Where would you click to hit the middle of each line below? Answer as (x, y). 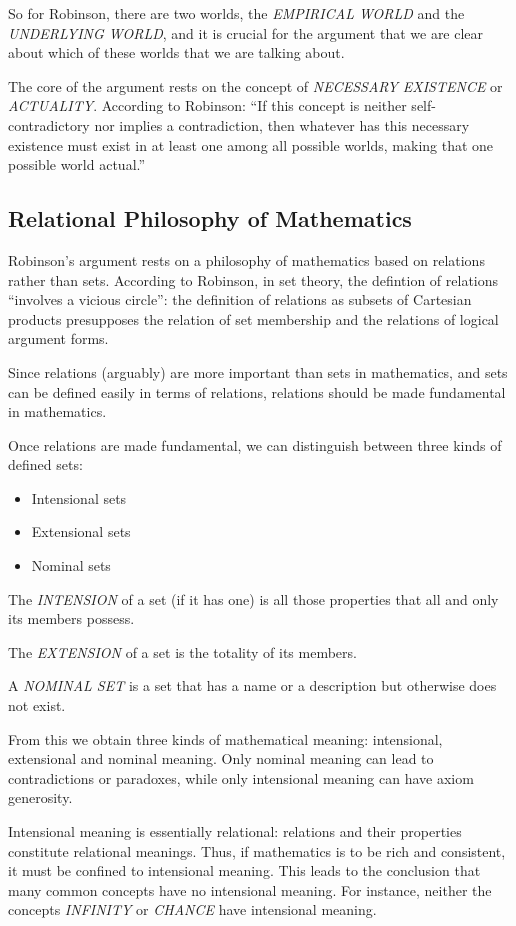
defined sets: (45, 464)
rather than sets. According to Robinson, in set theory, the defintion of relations (253, 279)
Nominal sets (71, 565)
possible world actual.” (77, 164)
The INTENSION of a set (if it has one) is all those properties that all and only (253, 598)
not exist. (37, 705)
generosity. (40, 797)
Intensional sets (79, 497)
